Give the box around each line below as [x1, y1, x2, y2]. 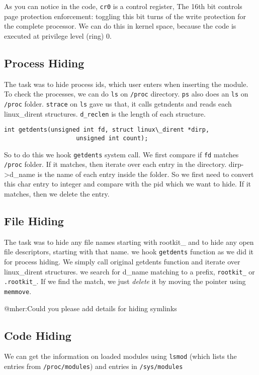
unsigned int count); [76, 134, 148, 142]
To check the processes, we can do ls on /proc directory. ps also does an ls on [4, 88, 248, 99]
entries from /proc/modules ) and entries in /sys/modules [4, 361, 183, 371]
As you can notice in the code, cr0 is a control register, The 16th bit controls [4, 1, 242, 11]
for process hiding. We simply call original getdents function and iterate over [4, 256, 240, 267]
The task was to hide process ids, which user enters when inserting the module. [4, 78, 248, 89]
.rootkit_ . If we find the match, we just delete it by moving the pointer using [4, 276, 246, 287]
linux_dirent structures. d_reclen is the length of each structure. [4, 108, 206, 119]
